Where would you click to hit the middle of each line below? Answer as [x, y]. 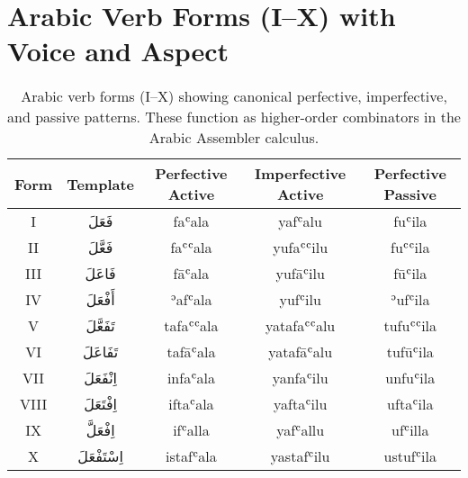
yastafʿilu [300, 456]
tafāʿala [191, 352]
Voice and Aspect [118, 51]
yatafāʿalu [301, 352]
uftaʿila [410, 404]
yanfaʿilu [300, 378]
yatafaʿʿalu [301, 326]
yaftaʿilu [301, 404]
